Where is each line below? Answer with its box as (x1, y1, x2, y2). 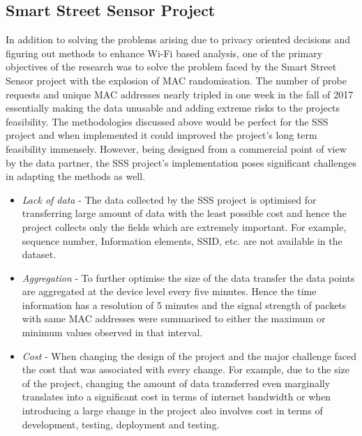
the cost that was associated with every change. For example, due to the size (22, 362, 349, 377)
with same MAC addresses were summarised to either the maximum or (22, 311, 326, 326)
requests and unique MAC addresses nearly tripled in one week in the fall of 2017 (6, 87, 354, 101)
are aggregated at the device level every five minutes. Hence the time (22, 284, 317, 299)
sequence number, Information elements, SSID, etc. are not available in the (22, 233, 342, 248)
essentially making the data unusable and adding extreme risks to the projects (6, 100, 340, 115)
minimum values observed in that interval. (22, 325, 203, 340)
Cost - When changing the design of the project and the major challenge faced (22, 348, 357, 363)
